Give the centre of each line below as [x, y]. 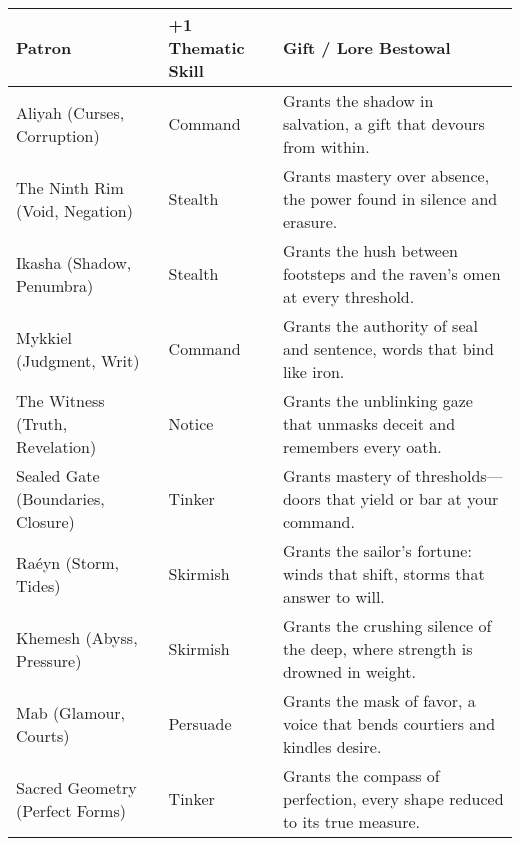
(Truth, [42, 423]
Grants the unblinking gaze [377, 400]
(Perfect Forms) [71, 810]
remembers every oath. [362, 446]
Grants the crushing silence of [387, 625]
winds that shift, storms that [383, 573]
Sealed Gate [58, 475]
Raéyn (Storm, [67, 562]
